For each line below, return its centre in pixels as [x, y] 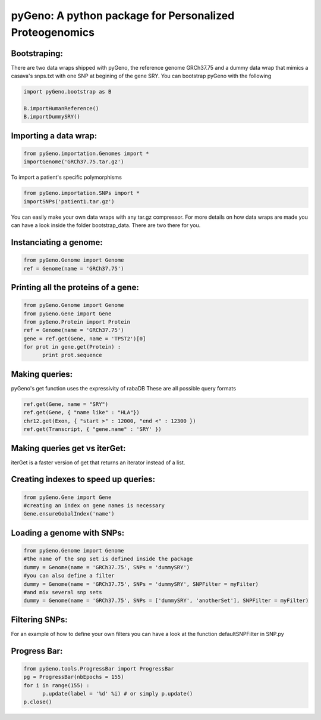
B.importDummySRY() [52, 117]
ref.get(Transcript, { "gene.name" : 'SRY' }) [92, 429]
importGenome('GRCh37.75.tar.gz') [74, 162]
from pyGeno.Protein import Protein [77, 322]
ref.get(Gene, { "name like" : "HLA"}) [81, 412]
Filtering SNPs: [39, 620]
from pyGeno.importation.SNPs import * [81, 193]
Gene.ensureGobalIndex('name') [69, 514]
